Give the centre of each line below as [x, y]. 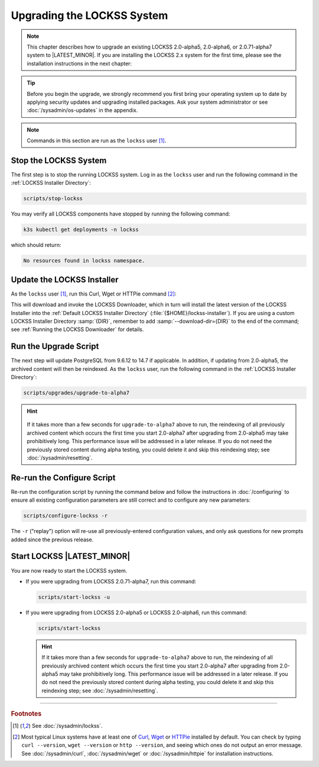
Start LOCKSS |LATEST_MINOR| [71, 556]
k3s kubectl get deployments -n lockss [81, 230]
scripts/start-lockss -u [74, 597]
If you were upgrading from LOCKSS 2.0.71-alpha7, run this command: [111, 581]
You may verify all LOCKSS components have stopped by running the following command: [121, 214]
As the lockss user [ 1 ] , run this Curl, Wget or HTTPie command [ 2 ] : [94, 294]
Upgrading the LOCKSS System [89, 15]
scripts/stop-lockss [53, 199]
